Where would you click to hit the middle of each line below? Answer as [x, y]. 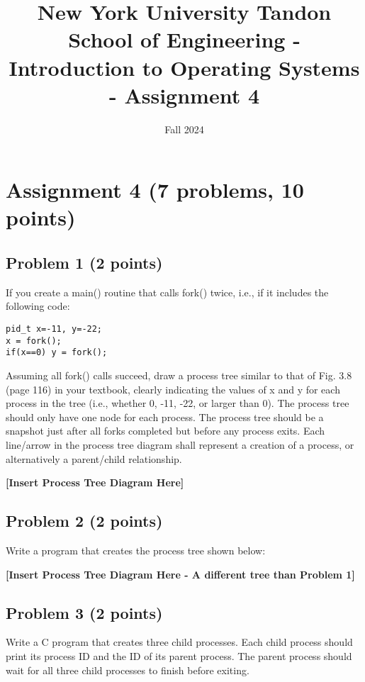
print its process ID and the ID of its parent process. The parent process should [179, 655]
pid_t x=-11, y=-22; [54, 329]
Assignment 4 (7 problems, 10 [155, 190]
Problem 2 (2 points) [84, 521]
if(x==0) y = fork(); [57, 353]
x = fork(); [34, 341]
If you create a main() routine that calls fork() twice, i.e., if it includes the [167, 292]
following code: [38, 306]
